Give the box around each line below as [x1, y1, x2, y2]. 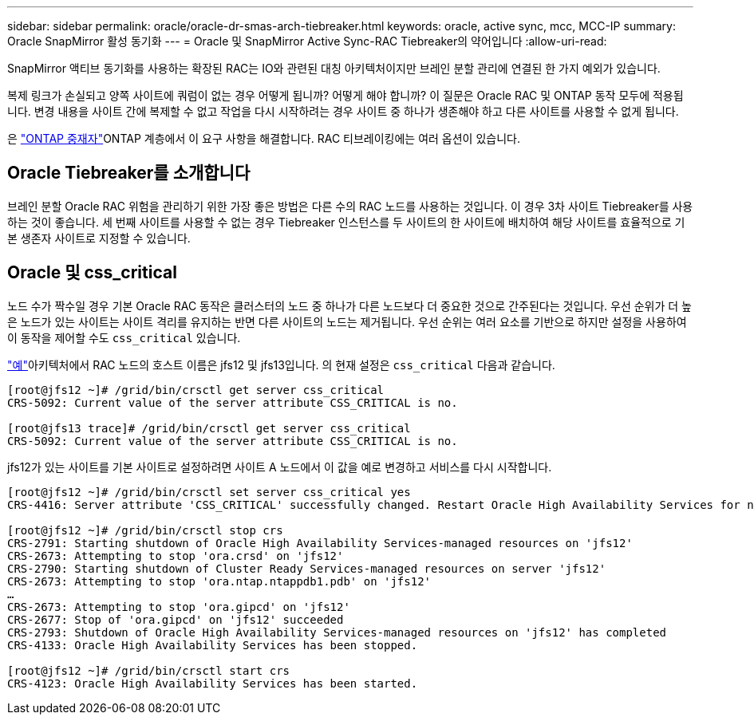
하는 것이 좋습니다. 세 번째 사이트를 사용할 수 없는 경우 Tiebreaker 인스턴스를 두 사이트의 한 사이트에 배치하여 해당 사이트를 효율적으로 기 [7, 215, 685, 229]
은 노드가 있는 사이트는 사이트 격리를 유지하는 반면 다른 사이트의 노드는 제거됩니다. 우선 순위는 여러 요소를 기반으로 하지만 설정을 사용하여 [7, 314, 687, 329]
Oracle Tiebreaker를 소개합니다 [7, 163, 251, 183]
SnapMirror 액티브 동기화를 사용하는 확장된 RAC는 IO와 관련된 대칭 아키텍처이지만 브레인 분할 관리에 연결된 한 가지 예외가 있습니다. [7, 61, 661, 75]
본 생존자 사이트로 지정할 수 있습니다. [7, 230, 191, 245]
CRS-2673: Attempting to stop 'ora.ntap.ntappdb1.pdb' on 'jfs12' [7, 574, 432, 588]
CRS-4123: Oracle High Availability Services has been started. [7, 676, 418, 690]
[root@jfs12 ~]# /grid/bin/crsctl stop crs [7, 523, 283, 537]
